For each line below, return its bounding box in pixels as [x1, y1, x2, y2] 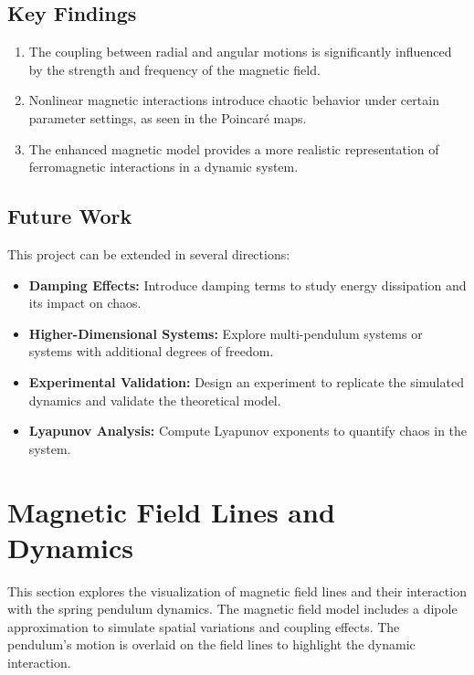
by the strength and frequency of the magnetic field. [28, 59, 321, 79]
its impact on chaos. [28, 293, 142, 312]
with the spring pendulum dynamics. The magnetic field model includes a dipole [7, 599, 458, 618]
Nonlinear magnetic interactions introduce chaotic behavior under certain [28, 90, 439, 110]
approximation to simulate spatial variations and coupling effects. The [7, 617, 400, 636]
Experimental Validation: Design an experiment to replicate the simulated [28, 372, 464, 391]
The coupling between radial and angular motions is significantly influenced [28, 42, 452, 61]
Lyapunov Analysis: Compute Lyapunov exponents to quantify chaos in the [28, 421, 468, 440]
